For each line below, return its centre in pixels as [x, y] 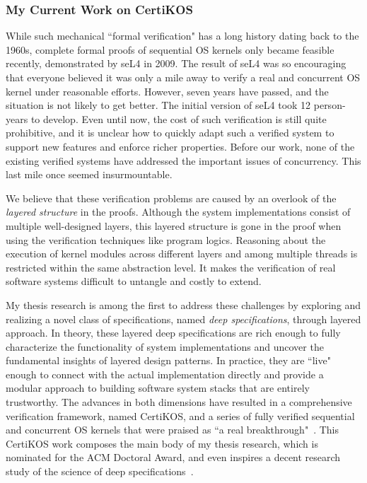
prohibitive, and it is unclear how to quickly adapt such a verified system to [170, 133]
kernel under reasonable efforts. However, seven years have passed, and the [167, 91]
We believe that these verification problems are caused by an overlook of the [171, 198]
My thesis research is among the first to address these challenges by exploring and [183, 304]
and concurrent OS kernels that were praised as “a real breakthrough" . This [172, 430]
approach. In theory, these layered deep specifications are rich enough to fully [173, 333]
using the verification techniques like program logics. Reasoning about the [166, 239]
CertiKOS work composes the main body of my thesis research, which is [162, 443]
